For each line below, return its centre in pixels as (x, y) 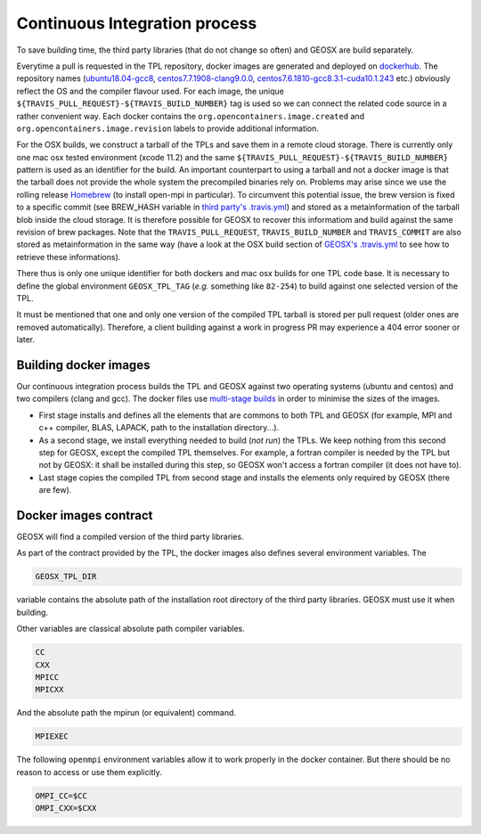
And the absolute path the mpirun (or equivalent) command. (126, 713)
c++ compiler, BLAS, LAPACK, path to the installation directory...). (159, 428)
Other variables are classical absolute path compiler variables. (130, 629)
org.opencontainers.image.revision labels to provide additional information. (168, 128)
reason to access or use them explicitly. (89, 772)
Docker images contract (85, 515)
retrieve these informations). (69, 257)
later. (26, 339)
